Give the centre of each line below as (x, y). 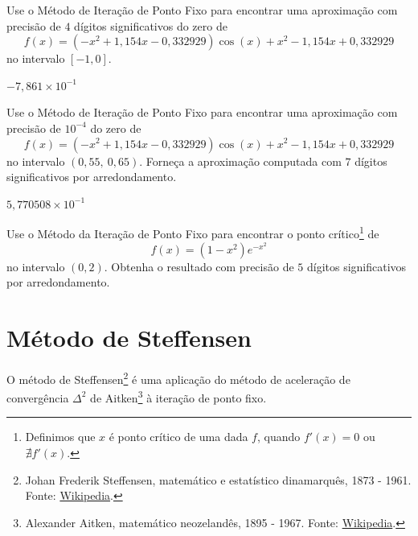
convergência (38, 397)
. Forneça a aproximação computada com (240, 161)
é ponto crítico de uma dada (178, 437)
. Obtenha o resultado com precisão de (199, 266)
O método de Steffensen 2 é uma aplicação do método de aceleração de (178, 377)
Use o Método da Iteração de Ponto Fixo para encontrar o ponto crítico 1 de (193, 232)
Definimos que (60, 437)
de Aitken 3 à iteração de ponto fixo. (178, 396)
